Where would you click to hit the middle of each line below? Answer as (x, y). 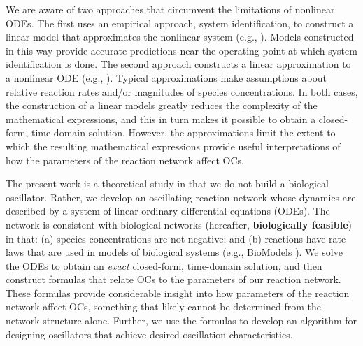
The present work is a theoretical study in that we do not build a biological (167, 183)
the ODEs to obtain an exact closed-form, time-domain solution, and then (164, 265)
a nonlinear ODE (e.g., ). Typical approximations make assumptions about (166, 77)
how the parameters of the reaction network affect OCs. (125, 160)
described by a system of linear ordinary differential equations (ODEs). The (168, 211)
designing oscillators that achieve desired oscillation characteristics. (149, 334)
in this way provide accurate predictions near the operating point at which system (181, 50)
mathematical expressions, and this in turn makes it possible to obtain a (161, 118)
